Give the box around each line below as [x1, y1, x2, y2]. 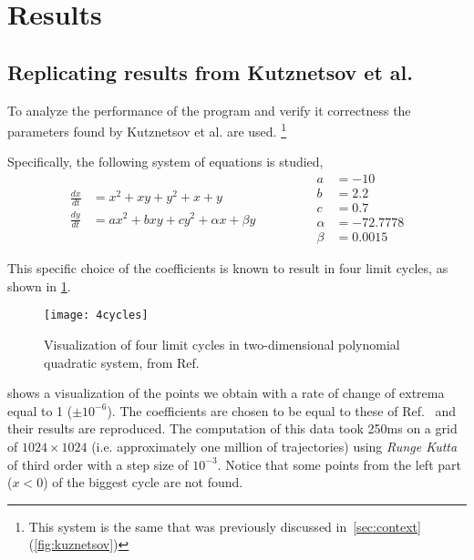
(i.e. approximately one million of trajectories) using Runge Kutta [91, 436, 458, 455]
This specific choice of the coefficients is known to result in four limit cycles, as [7, 259, 448, 278]
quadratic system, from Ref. [44, 352, 200, 372]
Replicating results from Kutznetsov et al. [7, 57, 413, 86]
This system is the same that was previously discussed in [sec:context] [28, 516, 421, 535]
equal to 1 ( [7, 401, 73, 420]
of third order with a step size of [7, 454, 189, 473]
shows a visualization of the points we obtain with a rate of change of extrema [7, 383, 445, 402]
